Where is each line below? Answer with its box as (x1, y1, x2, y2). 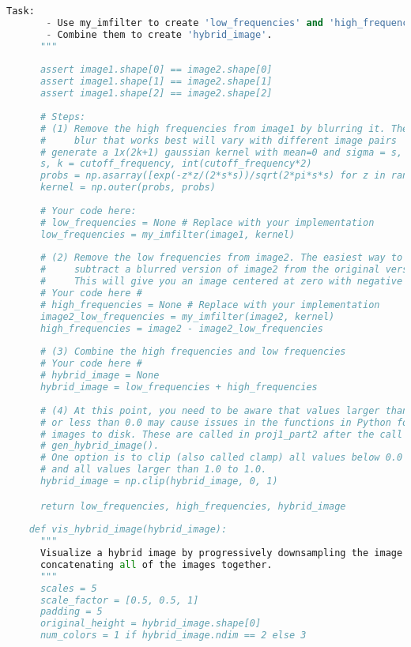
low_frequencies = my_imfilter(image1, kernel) (40, 228, 296, 240)
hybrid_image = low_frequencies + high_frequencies (40, 382, 318, 393)
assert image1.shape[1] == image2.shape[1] (40, 76, 273, 88)
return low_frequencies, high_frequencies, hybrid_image (40, 500, 346, 512)
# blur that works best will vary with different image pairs (40, 134, 397, 146)
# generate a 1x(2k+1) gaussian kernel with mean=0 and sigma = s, (40, 146, 403, 158)
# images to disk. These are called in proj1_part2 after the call (40, 428, 403, 440)
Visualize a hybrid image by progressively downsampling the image (40, 547, 403, 559)
